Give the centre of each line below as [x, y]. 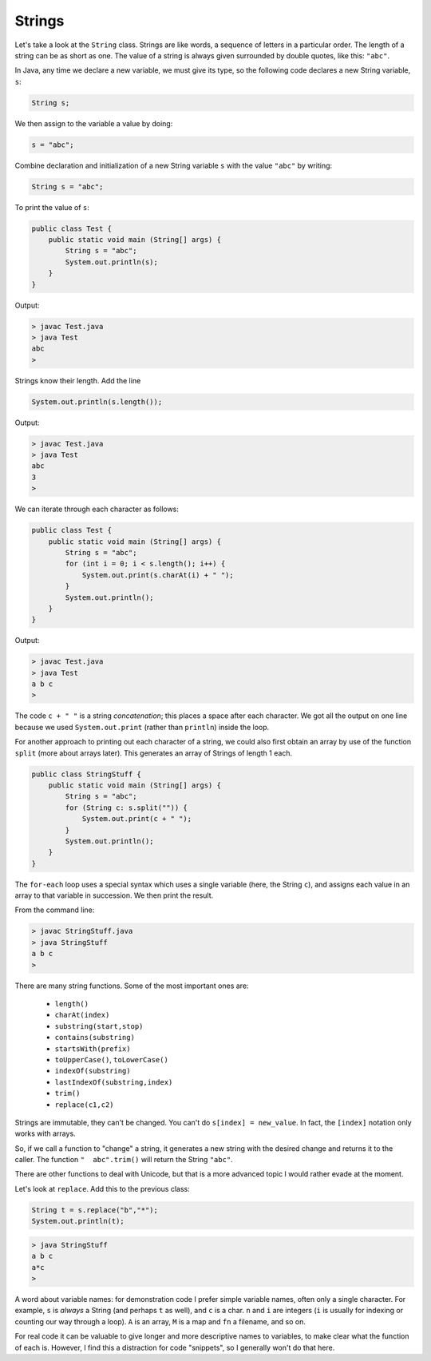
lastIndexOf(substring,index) [114, 1082]
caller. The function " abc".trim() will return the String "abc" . [124, 1160]
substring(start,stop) [99, 1026]
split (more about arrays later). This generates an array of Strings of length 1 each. [154, 753]
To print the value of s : [52, 207]
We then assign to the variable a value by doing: [94, 123]
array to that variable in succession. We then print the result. [114, 895]
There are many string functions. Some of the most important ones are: [132, 986]
